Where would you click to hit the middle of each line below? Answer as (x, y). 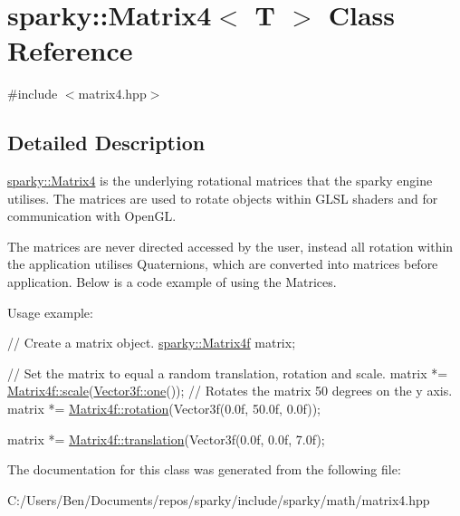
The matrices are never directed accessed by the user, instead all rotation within (230, 246)
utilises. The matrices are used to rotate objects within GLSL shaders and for (223, 198)
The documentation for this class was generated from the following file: (204, 469)
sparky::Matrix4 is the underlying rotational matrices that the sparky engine (220, 181)
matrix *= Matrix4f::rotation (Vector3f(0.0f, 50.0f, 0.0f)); (164, 409)
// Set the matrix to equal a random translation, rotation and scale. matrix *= (228, 373)
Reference (70, 50)
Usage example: (50, 312)
